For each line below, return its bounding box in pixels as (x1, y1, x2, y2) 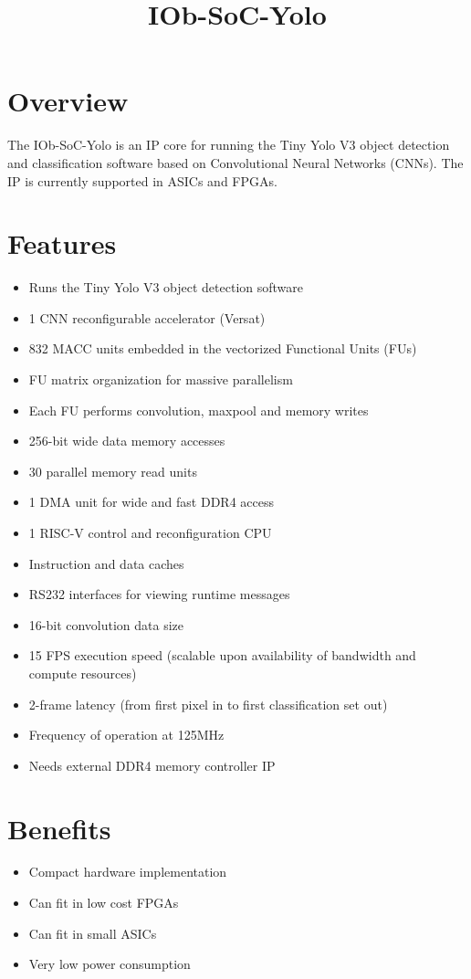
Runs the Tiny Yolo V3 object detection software (28, 278, 303, 297)
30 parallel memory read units (28, 461, 197, 480)
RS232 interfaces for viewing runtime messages (28, 584, 290, 604)
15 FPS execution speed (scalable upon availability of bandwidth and (28, 646, 416, 665)
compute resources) (28, 663, 137, 682)
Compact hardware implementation (28, 862, 227, 881)
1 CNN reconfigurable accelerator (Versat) (28, 308, 266, 327)
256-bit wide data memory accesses (28, 431, 225, 450)
